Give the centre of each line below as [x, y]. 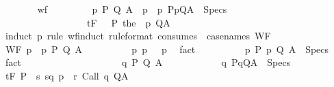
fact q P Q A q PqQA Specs [148, 62]
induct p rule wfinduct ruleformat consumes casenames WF [138, 36]
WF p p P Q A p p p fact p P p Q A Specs [167, 49]
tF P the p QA [128, 22]
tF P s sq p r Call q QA [67, 75]
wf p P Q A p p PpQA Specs [132, 9]
